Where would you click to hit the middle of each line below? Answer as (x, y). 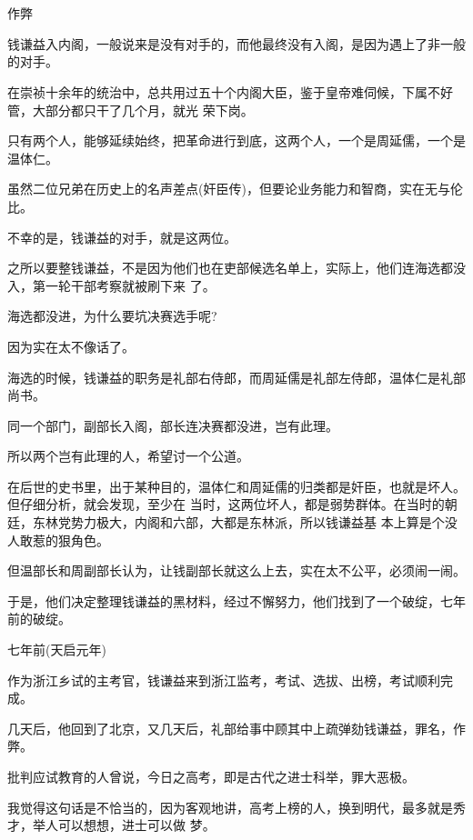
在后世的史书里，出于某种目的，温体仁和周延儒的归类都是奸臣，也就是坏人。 (236, 486)
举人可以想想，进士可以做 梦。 (124, 825)
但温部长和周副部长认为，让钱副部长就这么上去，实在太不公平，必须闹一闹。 (236, 570)
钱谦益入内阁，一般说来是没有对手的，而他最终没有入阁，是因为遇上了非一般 (236, 43)
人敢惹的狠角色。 (58, 540)
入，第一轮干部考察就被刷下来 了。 (111, 285)
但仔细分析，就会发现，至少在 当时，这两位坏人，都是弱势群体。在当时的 (226, 504)
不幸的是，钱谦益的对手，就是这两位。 (122, 237)
